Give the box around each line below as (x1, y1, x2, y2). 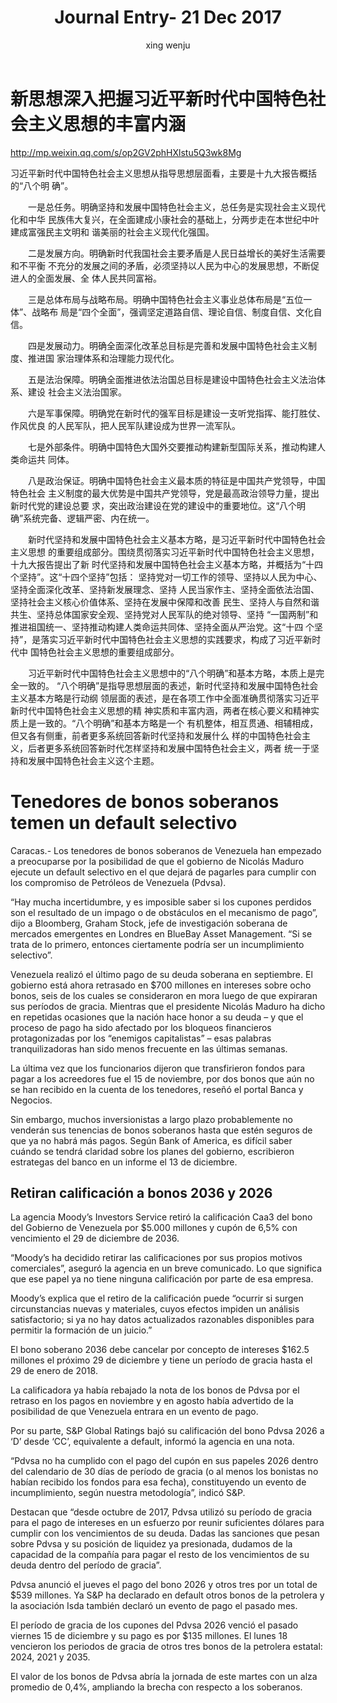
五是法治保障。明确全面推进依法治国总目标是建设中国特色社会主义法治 (27, 373, 317, 385)
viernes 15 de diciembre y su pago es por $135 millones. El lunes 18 (10, 1630, 288, 1642)
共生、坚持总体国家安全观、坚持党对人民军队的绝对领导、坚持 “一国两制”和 (10, 608, 319, 620)
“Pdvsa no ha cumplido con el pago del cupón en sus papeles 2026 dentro (10, 1455, 319, 1467)
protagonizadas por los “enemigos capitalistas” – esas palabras (10, 1032, 272, 1044)
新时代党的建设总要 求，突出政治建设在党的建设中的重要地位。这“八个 (10, 499, 298, 511)
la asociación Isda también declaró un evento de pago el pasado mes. (10, 1600, 298, 1612)
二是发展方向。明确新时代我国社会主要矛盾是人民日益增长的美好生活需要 (27, 247, 326, 259)
